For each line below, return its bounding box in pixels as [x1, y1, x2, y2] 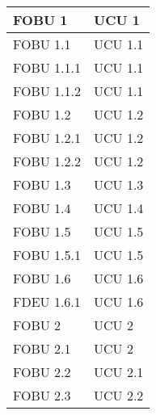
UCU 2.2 [94, 386, 144, 405]
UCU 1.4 [94, 199, 144, 217]
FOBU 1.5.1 [13, 245, 82, 264]
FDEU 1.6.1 [13, 292, 81, 311]
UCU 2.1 [94, 363, 144, 381]
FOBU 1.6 [13, 269, 71, 287]
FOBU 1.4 [13, 199, 71, 217]
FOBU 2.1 [13, 339, 71, 358]
